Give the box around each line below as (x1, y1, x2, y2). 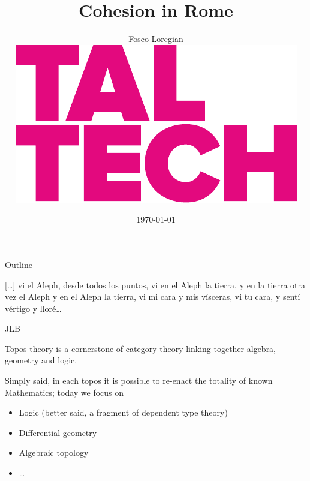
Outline (5, 258, 32, 270)
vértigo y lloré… (5, 302, 62, 314)
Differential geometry (19, 426, 97, 438)
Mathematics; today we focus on (5, 386, 124, 398)
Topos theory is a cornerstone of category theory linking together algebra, (5, 342, 276, 354)
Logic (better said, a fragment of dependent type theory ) (19, 406, 228, 419)
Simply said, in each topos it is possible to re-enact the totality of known (5, 374, 273, 387)
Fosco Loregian (128, 32, 183, 45)
